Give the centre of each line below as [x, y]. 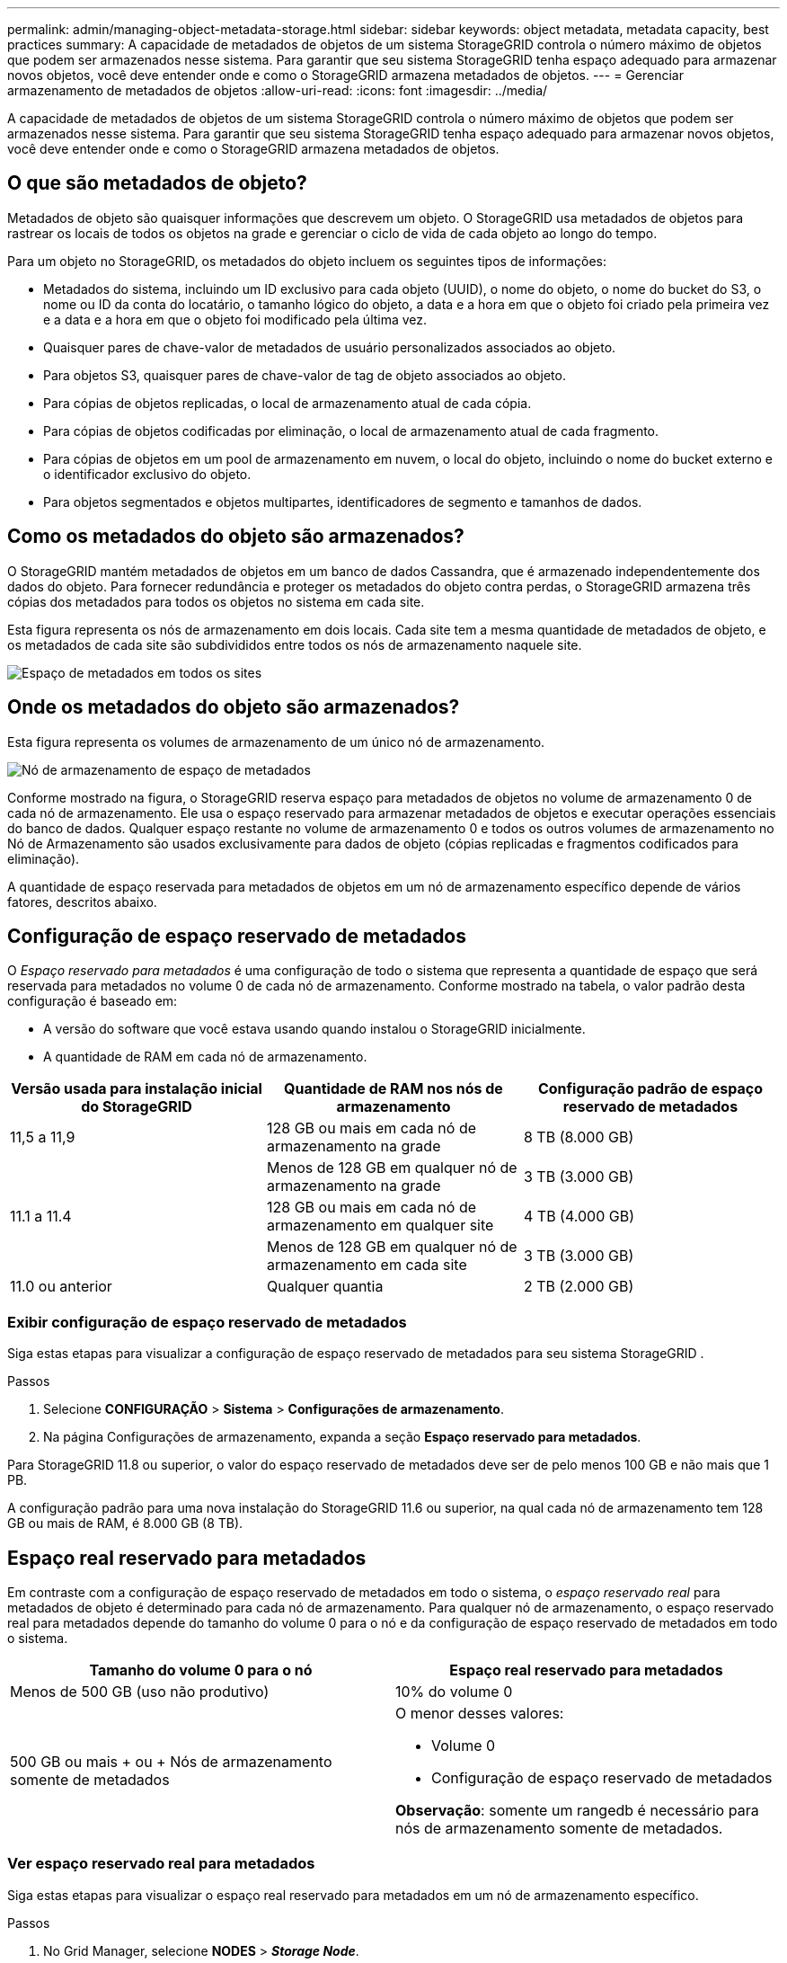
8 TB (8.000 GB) [579, 1137]
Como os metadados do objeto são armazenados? [236, 537]
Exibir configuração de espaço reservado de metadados [207, 1322]
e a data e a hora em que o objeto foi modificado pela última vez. [235, 319]
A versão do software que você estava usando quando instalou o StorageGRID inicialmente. [314, 1029]
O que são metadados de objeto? [157, 183]
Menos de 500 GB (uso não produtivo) [140, 1691]
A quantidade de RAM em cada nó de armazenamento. [205, 1057]
